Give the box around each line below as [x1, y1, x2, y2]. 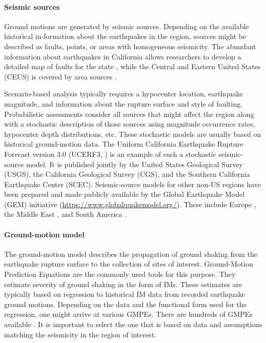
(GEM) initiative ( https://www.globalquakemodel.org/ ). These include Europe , [4, 198, 256, 209]
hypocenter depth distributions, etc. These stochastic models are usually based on [4, 128, 261, 139]
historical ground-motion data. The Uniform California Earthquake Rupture [4, 138, 243, 149]
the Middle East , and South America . [4, 209, 127, 219]
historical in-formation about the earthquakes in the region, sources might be [4, 31, 247, 42]
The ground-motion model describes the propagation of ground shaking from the [4, 248, 257, 259]
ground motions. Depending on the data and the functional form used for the [4, 298, 247, 309]
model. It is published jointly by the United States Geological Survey [26, 158, 243, 169]
